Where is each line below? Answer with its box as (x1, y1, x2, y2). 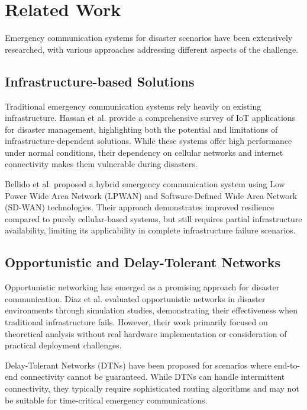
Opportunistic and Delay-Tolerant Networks (5, 253, 281, 271)
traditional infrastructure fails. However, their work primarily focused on (5, 316, 268, 328)
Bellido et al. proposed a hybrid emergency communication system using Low (5, 178, 285, 190)
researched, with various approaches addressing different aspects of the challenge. (5, 43, 299, 55)
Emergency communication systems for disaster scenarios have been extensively (5, 31, 293, 44)
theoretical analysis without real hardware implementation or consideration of (5, 327, 287, 339)
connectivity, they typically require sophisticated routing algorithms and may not (5, 382, 299, 394)
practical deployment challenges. (5, 339, 122, 351)
